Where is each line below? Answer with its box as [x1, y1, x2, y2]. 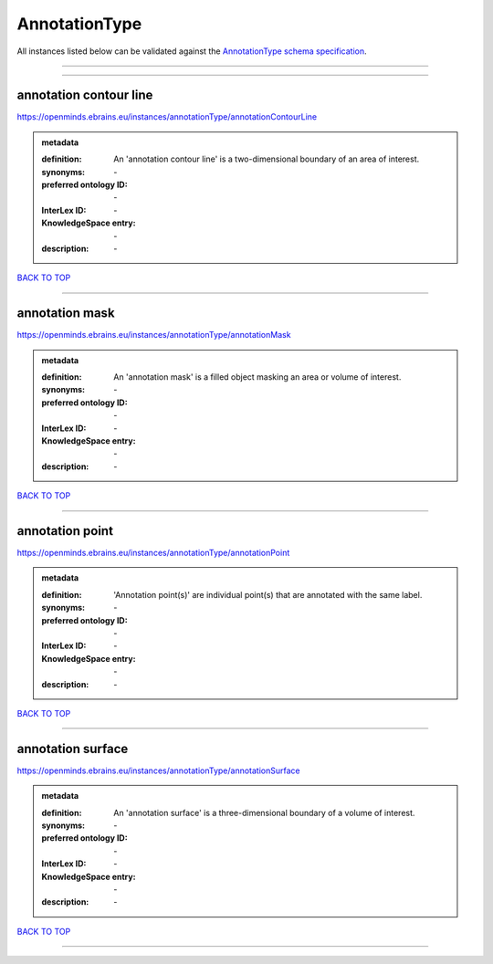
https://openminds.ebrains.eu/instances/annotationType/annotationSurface [16, 765, 300, 776]
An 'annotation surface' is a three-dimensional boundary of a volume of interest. [113, 807, 415, 818]
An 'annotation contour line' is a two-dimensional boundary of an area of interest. [113, 153, 420, 164]
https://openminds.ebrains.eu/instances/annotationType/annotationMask [16, 330, 291, 341]
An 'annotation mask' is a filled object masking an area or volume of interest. [113, 372, 402, 382]
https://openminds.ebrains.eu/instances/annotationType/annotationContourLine [16, 111, 318, 122]
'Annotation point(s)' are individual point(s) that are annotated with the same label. [113, 589, 423, 600]
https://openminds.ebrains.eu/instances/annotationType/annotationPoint [16, 548, 290, 559]
